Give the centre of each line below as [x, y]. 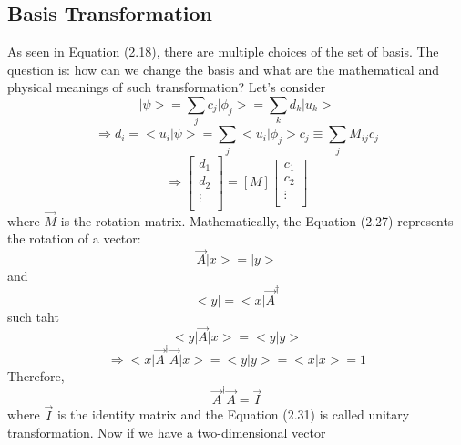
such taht [33, 316]
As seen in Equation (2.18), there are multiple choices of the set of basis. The [223, 52]
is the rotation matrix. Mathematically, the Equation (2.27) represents [257, 220]
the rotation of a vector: [74, 238]
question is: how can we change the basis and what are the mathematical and [223, 69]
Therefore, [36, 376]
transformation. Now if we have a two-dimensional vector [167, 433]
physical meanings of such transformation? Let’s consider [167, 87]
